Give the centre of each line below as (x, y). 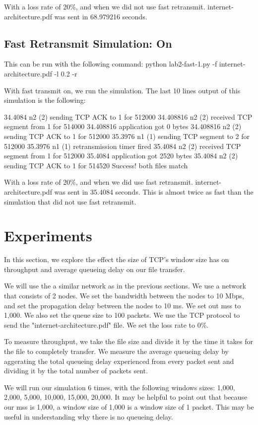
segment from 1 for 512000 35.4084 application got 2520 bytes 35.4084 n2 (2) (121, 156)
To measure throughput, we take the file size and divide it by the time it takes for (129, 341)
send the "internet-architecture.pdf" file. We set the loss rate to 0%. (106, 324)
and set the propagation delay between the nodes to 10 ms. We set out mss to (123, 305)
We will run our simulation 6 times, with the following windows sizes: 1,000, (120, 387)
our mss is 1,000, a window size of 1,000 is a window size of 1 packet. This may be (129, 406)
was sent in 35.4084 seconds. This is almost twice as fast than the (154, 191)
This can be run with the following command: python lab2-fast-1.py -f (111, 64)
